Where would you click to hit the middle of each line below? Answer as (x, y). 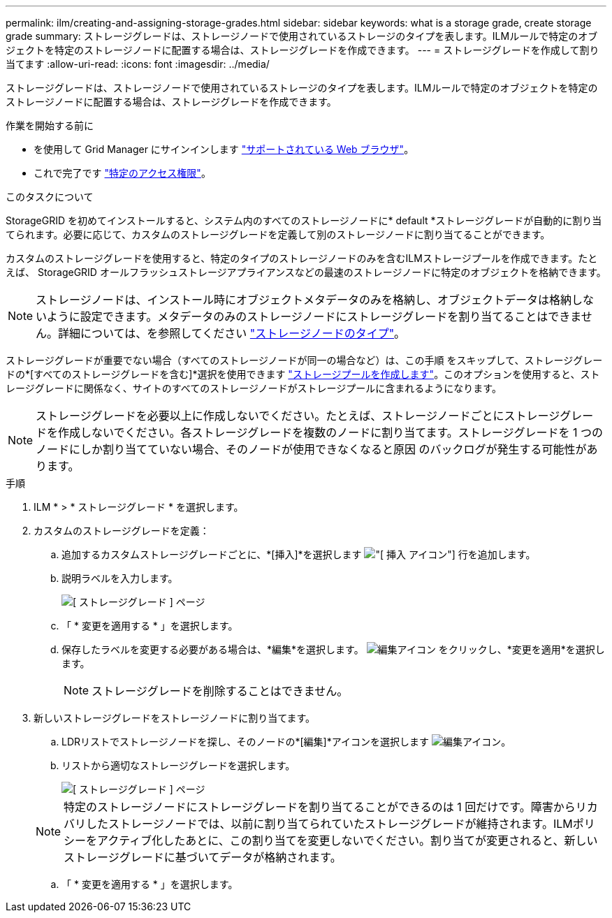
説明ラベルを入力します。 (120, 578)
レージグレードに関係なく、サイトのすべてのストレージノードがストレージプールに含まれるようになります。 (254, 388)
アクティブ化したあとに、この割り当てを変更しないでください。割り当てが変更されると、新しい (348, 840)
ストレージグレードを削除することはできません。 (220, 691)
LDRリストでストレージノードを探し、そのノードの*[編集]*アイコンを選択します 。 (286, 742)
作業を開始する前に (50, 125)
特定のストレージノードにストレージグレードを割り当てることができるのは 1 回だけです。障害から (320, 807)
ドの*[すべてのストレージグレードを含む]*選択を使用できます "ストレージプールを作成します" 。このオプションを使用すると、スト (303, 374)
